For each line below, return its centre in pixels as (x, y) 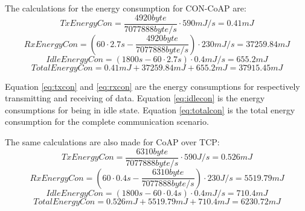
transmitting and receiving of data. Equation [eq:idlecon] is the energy (135, 98)
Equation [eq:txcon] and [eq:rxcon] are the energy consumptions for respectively (152, 86)
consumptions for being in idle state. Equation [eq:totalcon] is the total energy (150, 109)
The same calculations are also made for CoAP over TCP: (112, 142)
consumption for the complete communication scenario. (107, 121)
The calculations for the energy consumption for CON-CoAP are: (126, 8)
